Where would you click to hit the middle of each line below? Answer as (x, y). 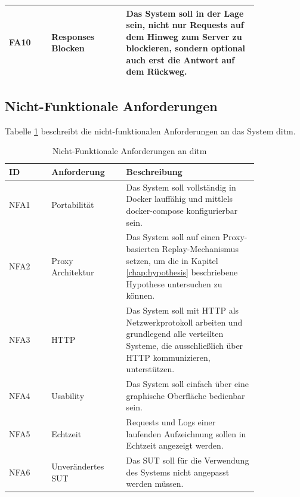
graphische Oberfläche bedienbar (185, 395)
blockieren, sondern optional (185, 48)
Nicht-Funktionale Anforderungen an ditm (129, 151)
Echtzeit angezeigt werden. (175, 445)
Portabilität (73, 205)
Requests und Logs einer (171, 422)
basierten (143, 249)
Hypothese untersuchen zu (174, 283)
